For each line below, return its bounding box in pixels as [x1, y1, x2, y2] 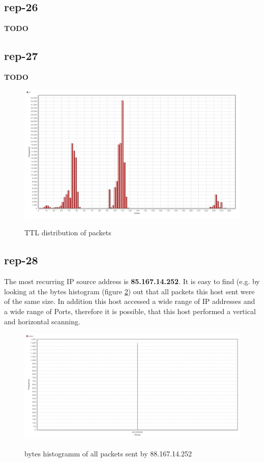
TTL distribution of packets [24, 227, 111, 238]
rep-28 [4, 252, 38, 268]
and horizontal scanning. [4, 316, 80, 326]
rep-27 [4, 48, 38, 64]
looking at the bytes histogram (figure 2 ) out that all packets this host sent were [4, 286, 255, 296]
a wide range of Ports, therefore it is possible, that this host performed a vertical [4, 306, 256, 316]
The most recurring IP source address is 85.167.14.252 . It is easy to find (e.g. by [4, 276, 260, 287]
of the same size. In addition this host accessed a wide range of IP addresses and [4, 296, 255, 306]
